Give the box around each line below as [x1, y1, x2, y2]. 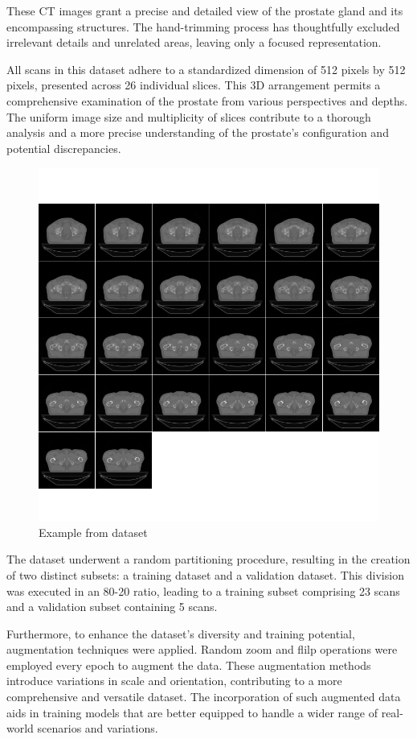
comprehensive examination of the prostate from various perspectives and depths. [6, 92, 408, 109]
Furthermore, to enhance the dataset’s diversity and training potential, [6, 625, 355, 642]
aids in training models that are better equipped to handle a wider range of [6, 704, 378, 720]
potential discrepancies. [6, 139, 121, 156]
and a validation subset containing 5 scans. [6, 598, 218, 615]
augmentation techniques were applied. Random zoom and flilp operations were [6, 641, 398, 658]
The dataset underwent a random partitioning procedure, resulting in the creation [6, 551, 411, 568]
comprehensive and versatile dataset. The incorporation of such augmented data [6, 688, 401, 705]
